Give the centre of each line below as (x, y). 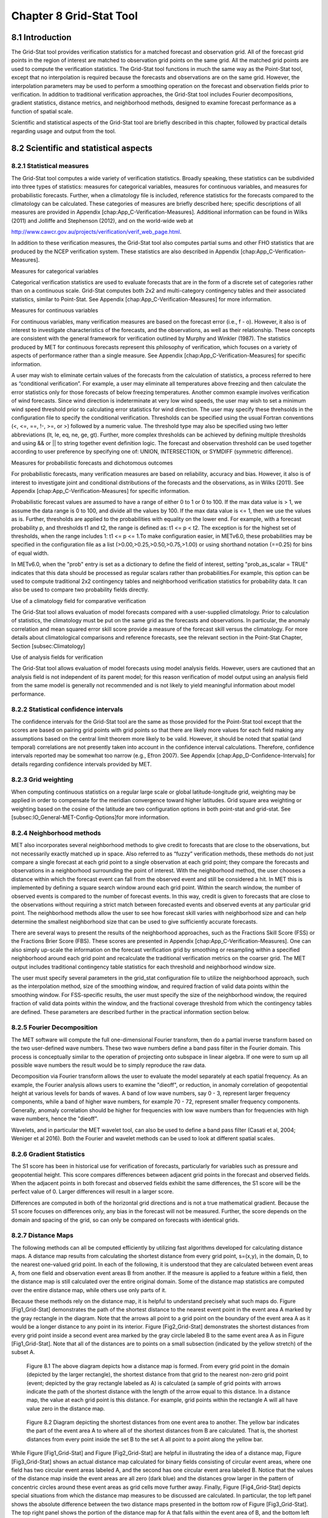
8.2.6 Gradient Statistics (48, 1154)
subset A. (23, 1352)
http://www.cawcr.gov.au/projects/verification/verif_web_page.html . (96, 232)
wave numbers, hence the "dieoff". (55, 1119)
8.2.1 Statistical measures (50, 166)
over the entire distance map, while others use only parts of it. (89, 1290)
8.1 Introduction (41, 37)
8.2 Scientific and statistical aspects (82, 148)
